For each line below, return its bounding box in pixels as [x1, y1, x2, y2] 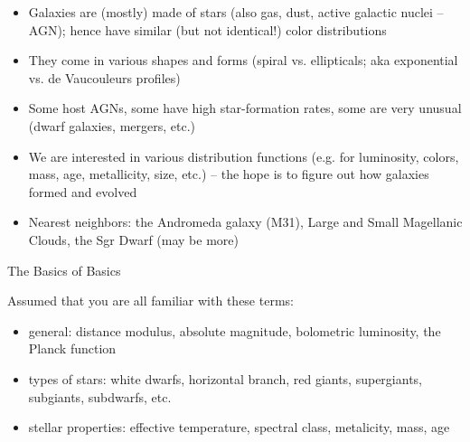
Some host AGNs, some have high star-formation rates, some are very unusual [28, 99, 462, 118]
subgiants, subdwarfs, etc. [28, 387, 172, 406]
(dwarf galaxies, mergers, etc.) [28, 116, 195, 135]
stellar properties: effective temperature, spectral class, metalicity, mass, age [28, 418, 450, 437]
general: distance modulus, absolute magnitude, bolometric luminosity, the [28, 321, 441, 340]
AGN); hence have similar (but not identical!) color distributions [28, 20, 387, 39]
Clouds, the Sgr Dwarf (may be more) [28, 230, 239, 249]
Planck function [28, 339, 117, 358]
